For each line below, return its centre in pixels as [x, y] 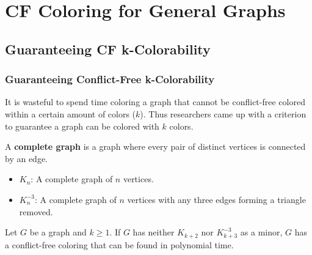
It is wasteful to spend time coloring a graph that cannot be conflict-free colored [155, 102]
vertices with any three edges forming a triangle [216, 199]
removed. [36, 211]
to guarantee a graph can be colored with [82, 126]
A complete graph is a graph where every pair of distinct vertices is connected [155, 146]
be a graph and [58, 232]
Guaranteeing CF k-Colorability [108, 49]
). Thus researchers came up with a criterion [223, 113]
